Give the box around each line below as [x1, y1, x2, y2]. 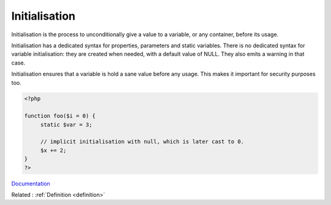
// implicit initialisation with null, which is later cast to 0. [40, 138, 245, 145]
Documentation [11, 180, 50, 187]
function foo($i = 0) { [24, 112, 96, 120]
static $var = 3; [40, 121, 93, 128]
